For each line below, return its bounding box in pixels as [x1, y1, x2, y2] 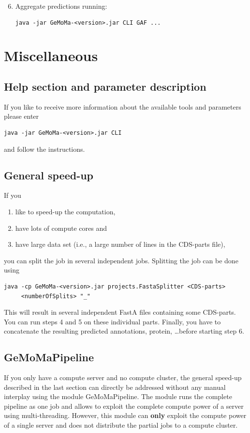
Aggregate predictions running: [15, 1, 107, 11]
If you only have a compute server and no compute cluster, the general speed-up [4, 372, 242, 383]
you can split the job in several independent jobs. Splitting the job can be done [4, 255, 238, 265]
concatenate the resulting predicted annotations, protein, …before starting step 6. [4, 326, 244, 336]
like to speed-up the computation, [15, 206, 116, 216]
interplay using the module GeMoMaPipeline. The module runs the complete [4, 391, 232, 401]
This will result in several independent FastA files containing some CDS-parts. [4, 307, 236, 317]
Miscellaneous [4, 46, 98, 65]
